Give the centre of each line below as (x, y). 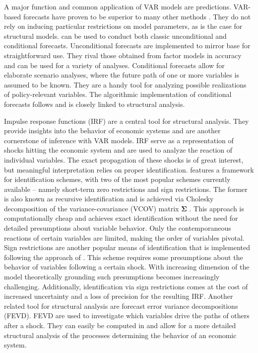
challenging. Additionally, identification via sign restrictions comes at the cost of (126, 286)
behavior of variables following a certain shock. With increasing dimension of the (127, 267)
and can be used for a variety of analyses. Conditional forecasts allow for (114, 65)
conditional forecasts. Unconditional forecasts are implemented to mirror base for (127, 45)
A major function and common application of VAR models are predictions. (118, 6)
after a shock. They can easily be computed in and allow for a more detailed (120, 325)
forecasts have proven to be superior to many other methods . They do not (137, 16)
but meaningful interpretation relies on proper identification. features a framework (129, 169)
